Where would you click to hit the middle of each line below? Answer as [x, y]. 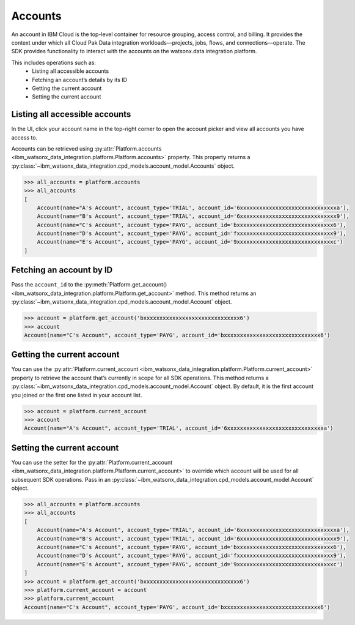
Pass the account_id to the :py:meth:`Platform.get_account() [89, 285]
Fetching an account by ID [62, 270]
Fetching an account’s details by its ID [80, 80]
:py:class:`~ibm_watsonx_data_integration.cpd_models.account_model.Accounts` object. [123, 166]
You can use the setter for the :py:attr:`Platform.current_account [92, 462]
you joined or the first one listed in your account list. [77, 395]
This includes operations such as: [53, 62]
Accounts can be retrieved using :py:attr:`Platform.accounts [86, 148]
